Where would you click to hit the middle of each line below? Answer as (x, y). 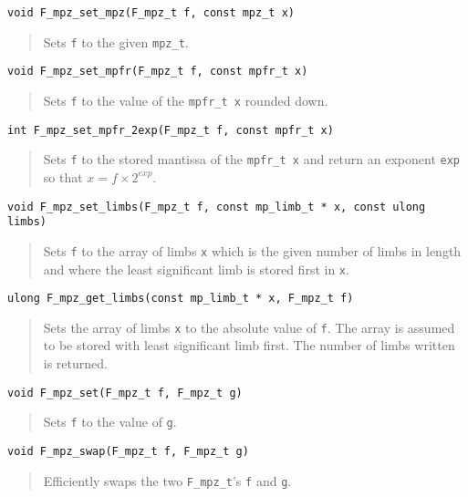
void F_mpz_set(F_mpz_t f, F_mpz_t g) (125, 393)
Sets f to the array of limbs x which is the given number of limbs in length (252, 250)
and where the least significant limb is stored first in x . (196, 269)
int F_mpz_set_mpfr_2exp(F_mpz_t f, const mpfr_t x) (171, 130)
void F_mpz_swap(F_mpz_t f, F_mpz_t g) (128, 451)
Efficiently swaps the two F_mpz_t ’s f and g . (167, 480)
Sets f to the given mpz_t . (116, 41)
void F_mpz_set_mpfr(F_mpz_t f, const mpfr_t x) (158, 72)
